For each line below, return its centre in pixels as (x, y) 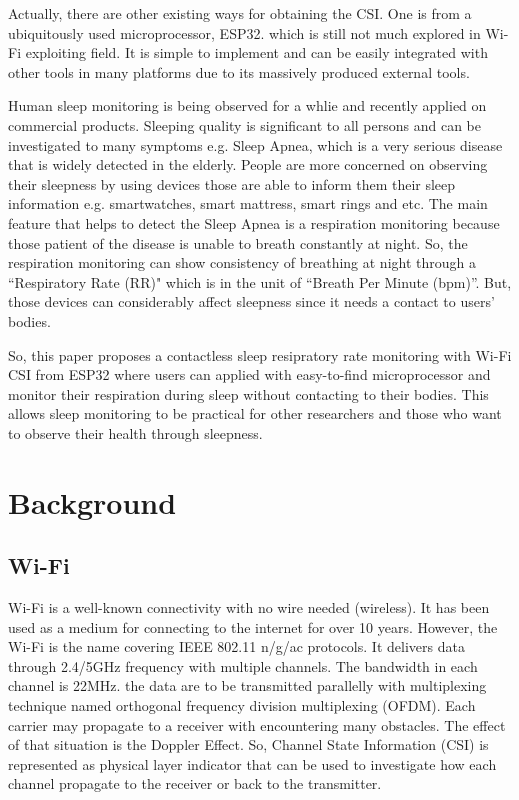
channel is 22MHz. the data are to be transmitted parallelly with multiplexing (247, 685)
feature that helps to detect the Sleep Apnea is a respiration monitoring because (254, 222)
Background (92, 501)
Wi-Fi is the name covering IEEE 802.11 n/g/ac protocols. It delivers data (236, 646)
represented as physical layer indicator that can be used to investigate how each (252, 763)
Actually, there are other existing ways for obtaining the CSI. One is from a (240, 13)
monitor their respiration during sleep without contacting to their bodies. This (248, 393)
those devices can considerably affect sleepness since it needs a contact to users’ (251, 301)
